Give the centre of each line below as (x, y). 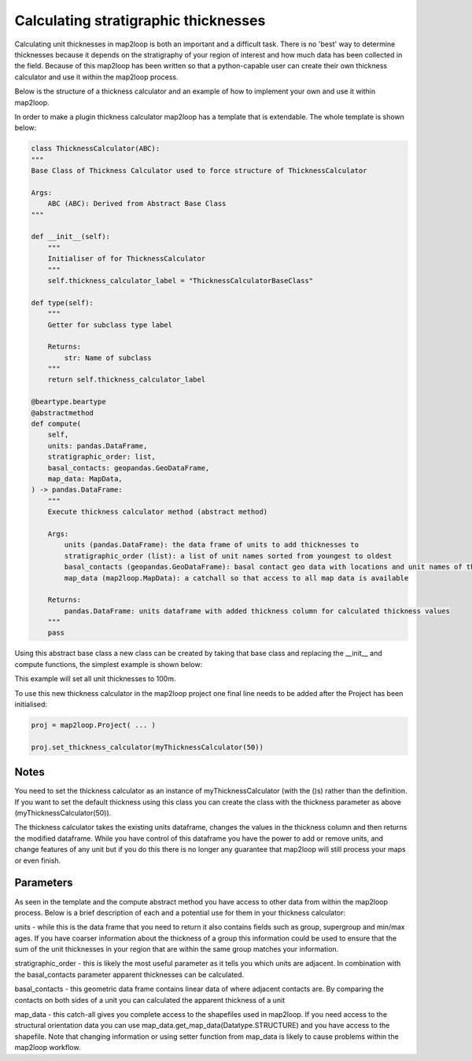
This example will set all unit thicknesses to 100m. (95, 679)
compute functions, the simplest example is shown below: (109, 664)
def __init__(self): (70, 237)
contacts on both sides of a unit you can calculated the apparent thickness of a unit (150, 1000)
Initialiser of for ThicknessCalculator (127, 259)
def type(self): (63, 302)
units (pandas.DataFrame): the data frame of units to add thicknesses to (212, 545)
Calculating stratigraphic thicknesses (140, 20)
